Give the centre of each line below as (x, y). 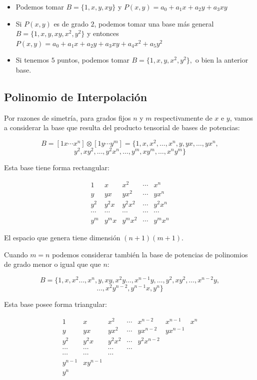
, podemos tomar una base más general (154, 23)
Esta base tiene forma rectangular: (57, 167)
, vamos (241, 117)
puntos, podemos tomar (93, 60)
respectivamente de (183, 117)
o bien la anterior (222, 60)
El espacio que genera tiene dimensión (62, 238)
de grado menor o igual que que (52, 264)
